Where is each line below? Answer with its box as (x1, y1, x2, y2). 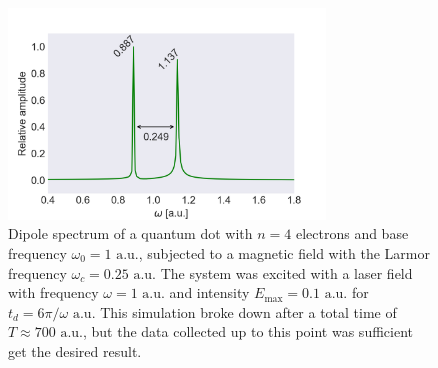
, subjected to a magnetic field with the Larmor (138, 242, 430, 263)
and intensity (169, 282, 250, 303)
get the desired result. (8, 340, 142, 361)
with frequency (8, 282, 99, 303)
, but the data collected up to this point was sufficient (83, 321, 413, 342)
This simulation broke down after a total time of (100, 301, 397, 322)
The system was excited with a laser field (160, 262, 413, 283)
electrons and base (295, 223, 409, 244)
